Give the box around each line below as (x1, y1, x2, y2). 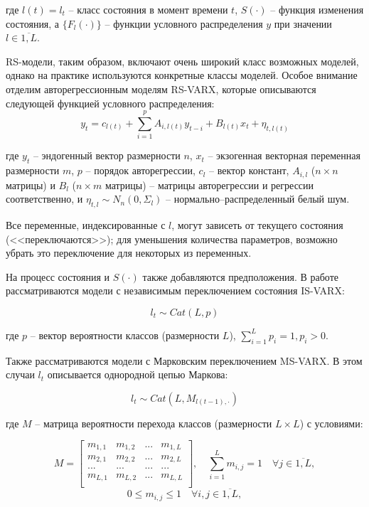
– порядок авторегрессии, (85, 163, 196, 178)
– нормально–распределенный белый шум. (166, 191, 350, 206)
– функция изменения (270, 2, 364, 16)
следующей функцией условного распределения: (6, 95, 215, 110)
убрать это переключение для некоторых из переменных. (6, 245, 252, 260)
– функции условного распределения (105, 16, 263, 31)
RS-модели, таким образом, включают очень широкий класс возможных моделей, (6, 53, 359, 68)
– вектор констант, (209, 163, 289, 178)
